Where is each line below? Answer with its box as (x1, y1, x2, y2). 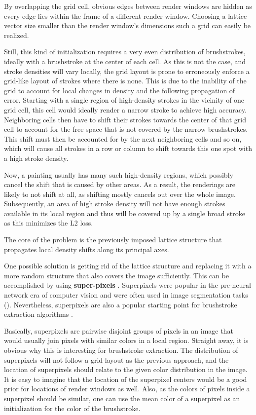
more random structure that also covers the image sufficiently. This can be (4, 270, 229, 280)
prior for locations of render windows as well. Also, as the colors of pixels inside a (4, 383, 250, 394)
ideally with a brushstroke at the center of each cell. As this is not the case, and (4, 56, 246, 66)
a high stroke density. (4, 152, 69, 163)
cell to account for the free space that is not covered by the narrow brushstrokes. (4, 124, 248, 134)
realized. (4, 30, 29, 40)
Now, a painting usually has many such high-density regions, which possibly (4, 169, 233, 180)
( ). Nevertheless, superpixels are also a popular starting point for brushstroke (4, 299, 237, 309)
